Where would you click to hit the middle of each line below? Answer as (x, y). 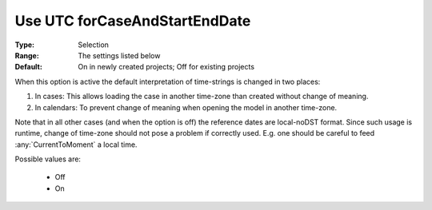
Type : (25, 45)
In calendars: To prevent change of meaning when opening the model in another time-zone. (186, 107)
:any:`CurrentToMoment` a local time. (76, 145)
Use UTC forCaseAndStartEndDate (133, 21)
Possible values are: (48, 159)
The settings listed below (119, 55)
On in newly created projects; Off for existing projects (166, 67)
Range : (27, 55)
